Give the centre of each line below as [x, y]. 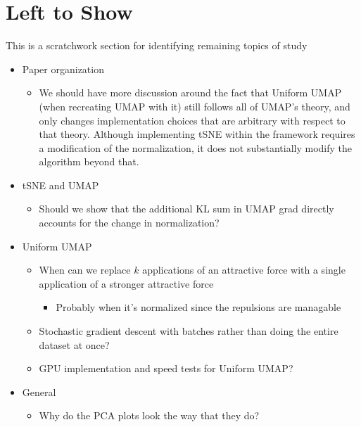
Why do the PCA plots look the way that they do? [149, 415]
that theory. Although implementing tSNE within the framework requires [197, 134]
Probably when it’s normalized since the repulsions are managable [198, 307]
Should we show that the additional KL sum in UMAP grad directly [186, 209]
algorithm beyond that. [89, 161]
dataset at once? [74, 344]
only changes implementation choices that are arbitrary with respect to [192, 120]
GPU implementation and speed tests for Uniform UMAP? [166, 368]
